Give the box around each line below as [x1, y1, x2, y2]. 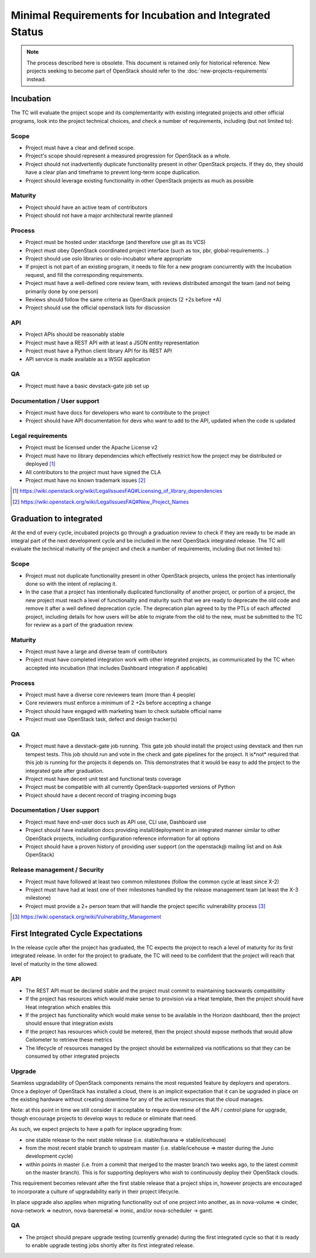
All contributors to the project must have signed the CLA [25, 468, 161, 475]
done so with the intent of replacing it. [25, 580, 117, 587]
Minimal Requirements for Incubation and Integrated [11, 9, 270, 22]
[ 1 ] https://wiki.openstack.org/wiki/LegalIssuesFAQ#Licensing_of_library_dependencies [12, 488, 222, 495]
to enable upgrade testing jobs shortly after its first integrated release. [25, 1242, 194, 1249]
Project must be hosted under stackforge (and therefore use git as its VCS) [25, 239, 206, 246]
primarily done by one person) [25, 287, 99, 295]
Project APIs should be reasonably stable [25, 331, 125, 338]
